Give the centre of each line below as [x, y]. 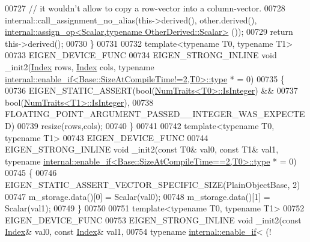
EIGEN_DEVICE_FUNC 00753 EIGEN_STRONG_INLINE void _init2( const [153, 219]
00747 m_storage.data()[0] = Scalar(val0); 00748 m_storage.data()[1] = [138, 196]
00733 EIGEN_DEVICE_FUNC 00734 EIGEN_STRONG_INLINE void [141, 55]
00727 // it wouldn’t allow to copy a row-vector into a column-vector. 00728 [145, 8]
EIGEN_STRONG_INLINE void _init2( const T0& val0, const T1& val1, [142, 149]
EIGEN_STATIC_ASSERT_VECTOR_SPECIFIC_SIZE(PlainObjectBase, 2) [153, 184]
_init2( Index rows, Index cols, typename [80, 66]
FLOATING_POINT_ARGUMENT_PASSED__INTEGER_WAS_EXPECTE [155, 114]
